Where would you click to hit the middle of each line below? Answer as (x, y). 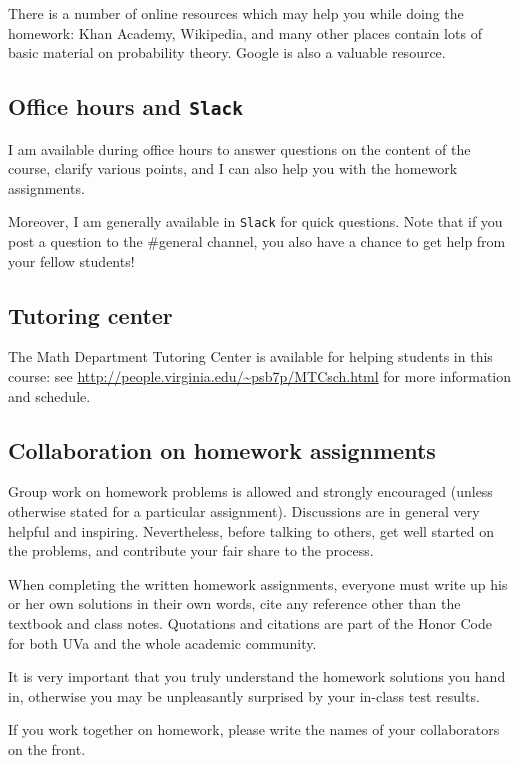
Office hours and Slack (125, 106)
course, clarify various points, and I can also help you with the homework (233, 168)
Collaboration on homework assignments (222, 449)
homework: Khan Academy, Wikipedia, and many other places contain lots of (245, 32)
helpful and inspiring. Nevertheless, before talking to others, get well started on (251, 530)
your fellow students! (71, 260)
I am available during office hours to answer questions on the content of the (239, 148)
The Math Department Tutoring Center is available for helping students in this (250, 356)
